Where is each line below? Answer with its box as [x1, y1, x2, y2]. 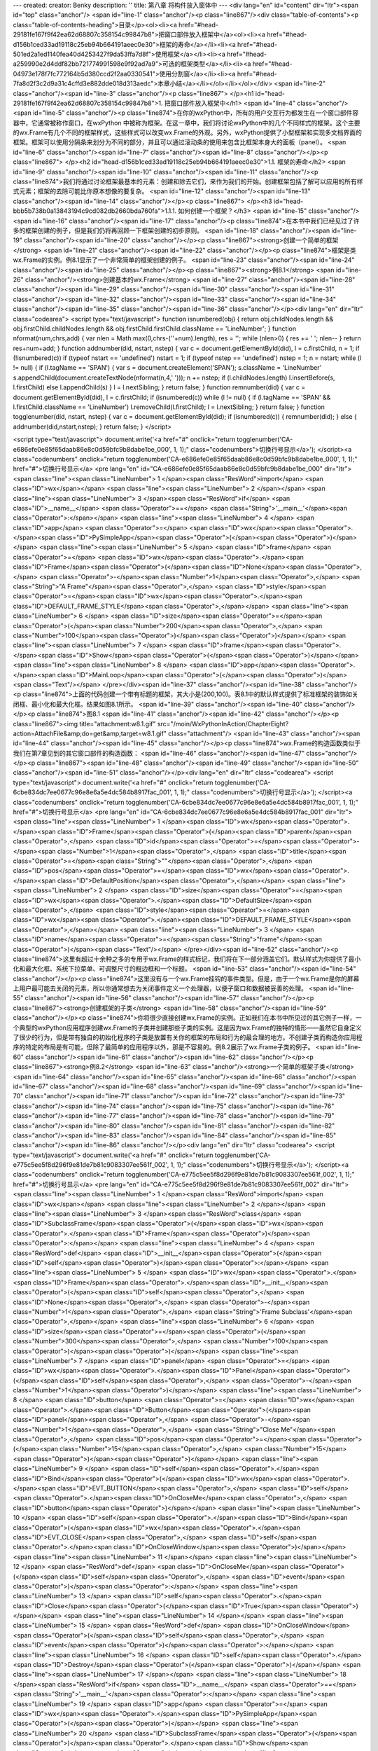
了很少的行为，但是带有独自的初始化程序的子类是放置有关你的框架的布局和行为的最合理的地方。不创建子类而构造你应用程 [13, 1033, 363, 1041]
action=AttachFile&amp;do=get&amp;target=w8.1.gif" [13, 729, 167, 738]
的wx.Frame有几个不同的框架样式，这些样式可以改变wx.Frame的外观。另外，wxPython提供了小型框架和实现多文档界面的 [13, 128, 362, 137]
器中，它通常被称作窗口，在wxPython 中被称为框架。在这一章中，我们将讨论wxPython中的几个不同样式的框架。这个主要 [13, 118, 360, 127]
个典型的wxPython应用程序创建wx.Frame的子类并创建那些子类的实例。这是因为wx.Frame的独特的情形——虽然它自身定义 [13, 1023, 362, 1032]
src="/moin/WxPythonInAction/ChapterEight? [157, 719, 289, 728]
